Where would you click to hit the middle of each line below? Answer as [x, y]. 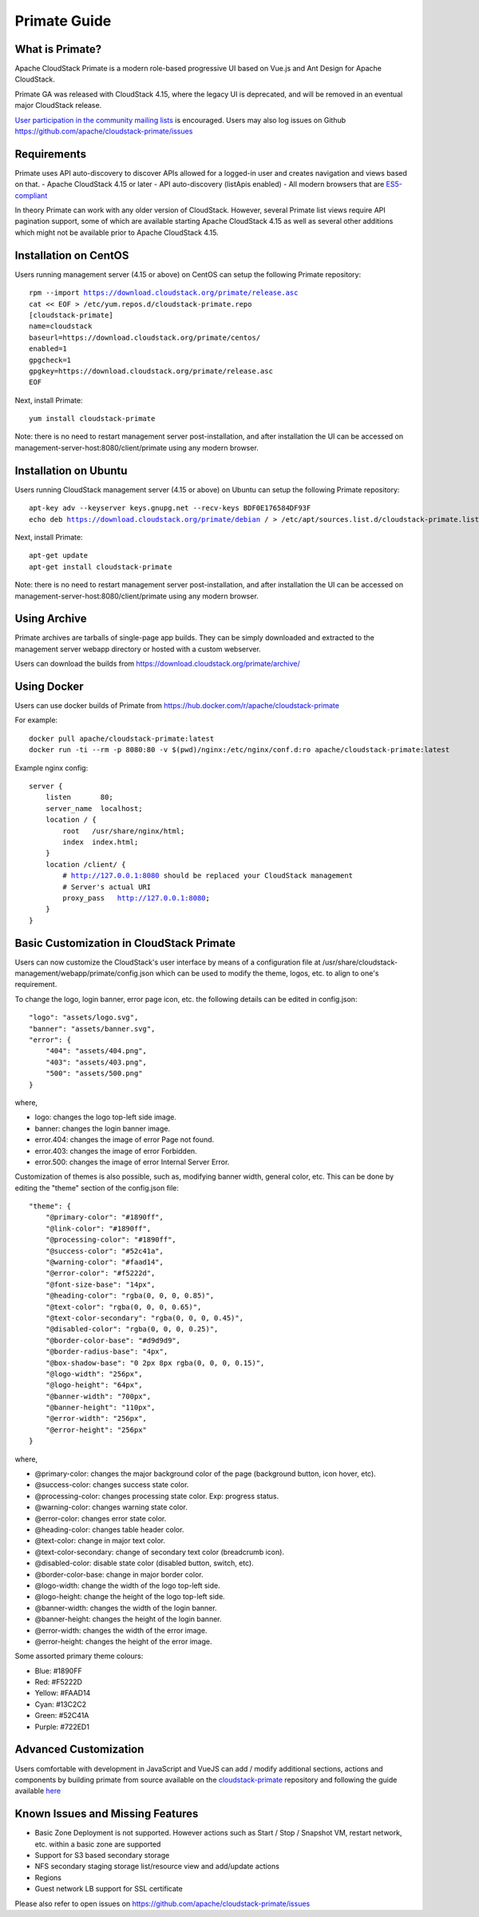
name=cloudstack [61, 326]
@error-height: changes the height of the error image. [123, 1641]
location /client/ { [85, 864]
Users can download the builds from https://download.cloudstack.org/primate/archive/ [157, 664]
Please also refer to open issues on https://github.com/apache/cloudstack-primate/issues [162, 1903]
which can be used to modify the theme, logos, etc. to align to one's [267, 973]
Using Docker [49, 686]
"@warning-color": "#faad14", [104, 1262]
